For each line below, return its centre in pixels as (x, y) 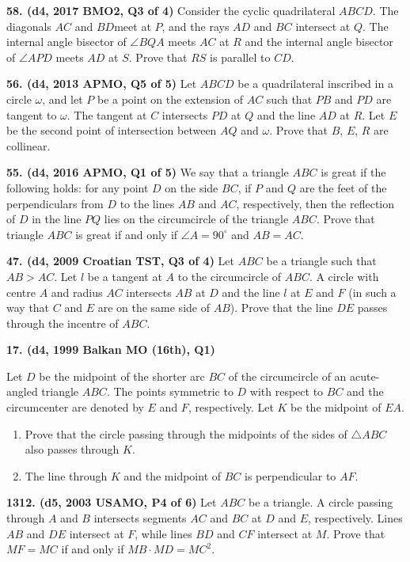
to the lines (147, 203)
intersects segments (140, 518)
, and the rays (196, 26)
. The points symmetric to (170, 391)
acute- (365, 376)
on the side (192, 187)
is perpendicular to (290, 475)
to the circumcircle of (230, 276)
